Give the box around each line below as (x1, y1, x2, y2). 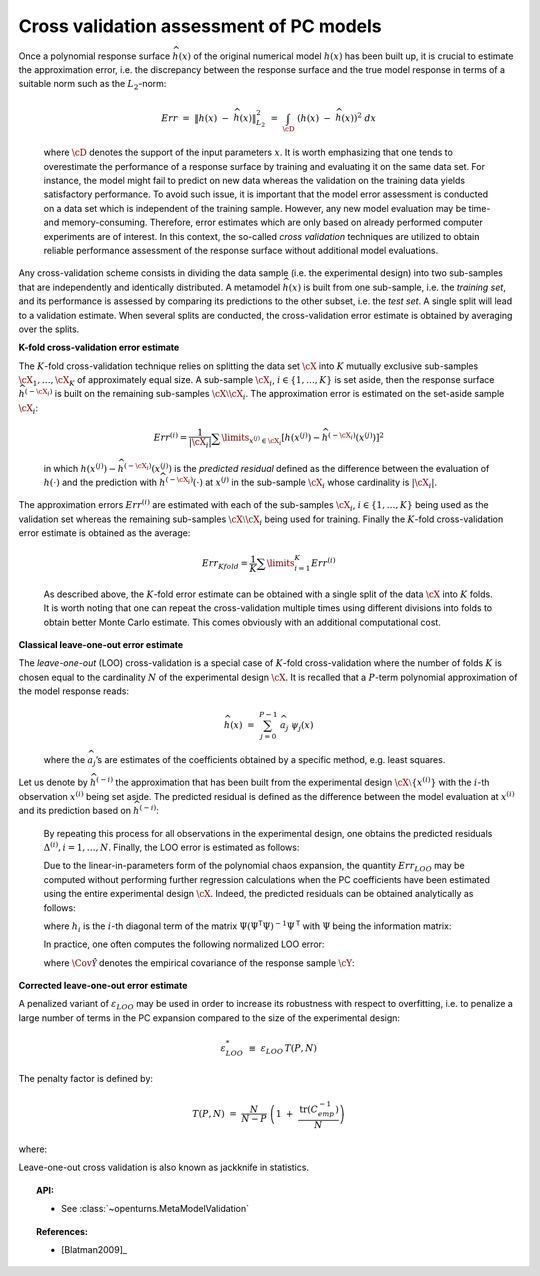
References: (36, 1225, 89, 1237)
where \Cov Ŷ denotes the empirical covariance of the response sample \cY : (43, 956, 355, 969)
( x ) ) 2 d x (341, 110, 377, 124)
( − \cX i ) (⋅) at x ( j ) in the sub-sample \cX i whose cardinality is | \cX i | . (165, 475, 437, 490)
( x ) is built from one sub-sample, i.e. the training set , (288, 281, 507, 293)
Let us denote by (18, 776, 89, 789)
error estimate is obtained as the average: (18, 527, 191, 539)
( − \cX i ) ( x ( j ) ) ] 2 (328, 430, 385, 444)
